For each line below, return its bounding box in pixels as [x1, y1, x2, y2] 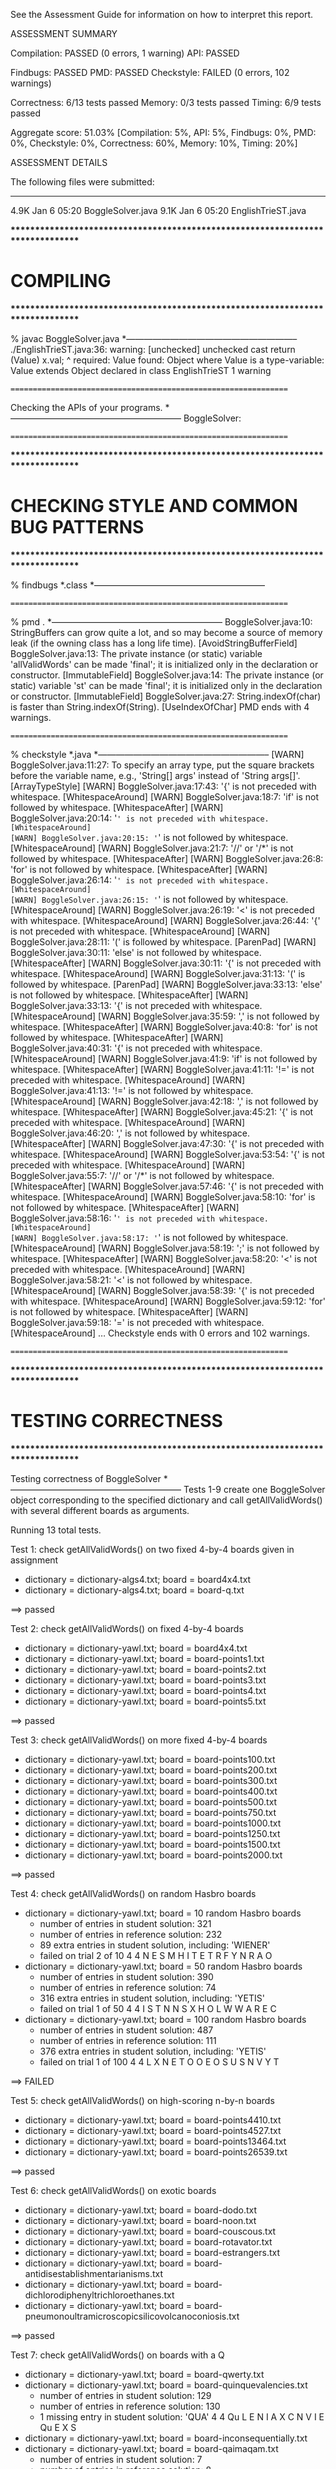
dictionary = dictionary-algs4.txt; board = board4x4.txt [24, 1573, 252, 1585]
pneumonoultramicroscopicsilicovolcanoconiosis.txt [24, 2310, 240, 2322]
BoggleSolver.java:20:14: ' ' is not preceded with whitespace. [10, 812, 270, 824]
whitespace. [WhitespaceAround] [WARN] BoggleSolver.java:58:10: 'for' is [10, 1190, 316, 1203]
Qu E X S [39, 2421, 77, 2433]
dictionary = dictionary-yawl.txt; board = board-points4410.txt [24, 2114, 282, 2126]
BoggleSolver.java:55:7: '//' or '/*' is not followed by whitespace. [10, 1169, 275, 1181]
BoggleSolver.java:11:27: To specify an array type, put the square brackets [10, 759, 315, 771]
